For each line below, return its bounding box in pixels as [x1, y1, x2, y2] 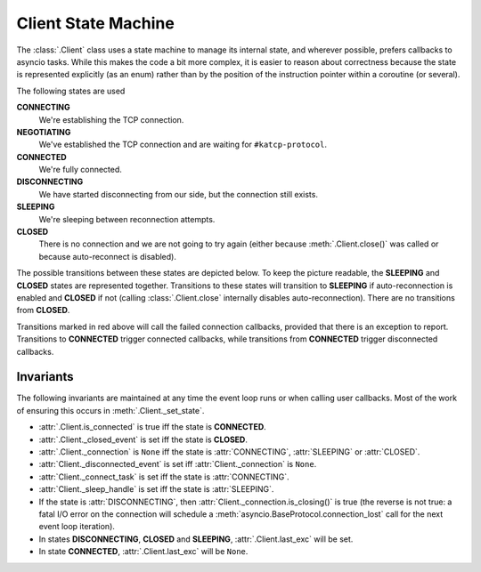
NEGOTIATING [16, 126, 71, 137]
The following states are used [16, 85, 126, 96]
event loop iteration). [38, 521, 116, 532]
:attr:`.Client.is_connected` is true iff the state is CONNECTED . [38, 422, 266, 432]
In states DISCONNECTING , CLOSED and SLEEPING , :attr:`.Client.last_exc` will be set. [38, 534, 354, 544]
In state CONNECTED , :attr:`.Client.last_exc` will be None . [38, 546, 249, 557]
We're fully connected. [38, 165, 122, 175]
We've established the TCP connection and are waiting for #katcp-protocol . [38, 139, 328, 150]
